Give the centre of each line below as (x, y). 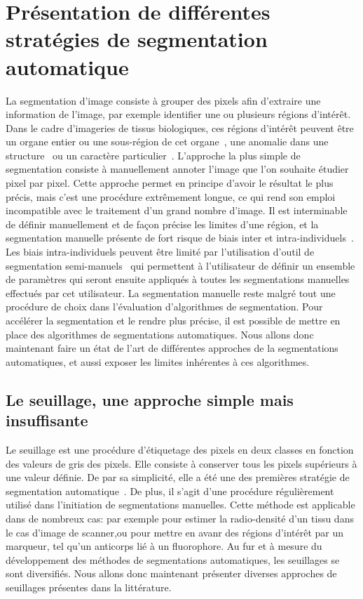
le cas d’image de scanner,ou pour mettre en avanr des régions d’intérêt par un (175, 532)
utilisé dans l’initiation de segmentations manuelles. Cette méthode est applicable (180, 505)
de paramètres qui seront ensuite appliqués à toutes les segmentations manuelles (178, 279)
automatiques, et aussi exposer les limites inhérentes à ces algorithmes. (158, 361)
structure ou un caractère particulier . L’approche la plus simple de (153, 155)
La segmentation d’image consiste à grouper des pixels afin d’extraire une (163, 100)
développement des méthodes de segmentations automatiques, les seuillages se (173, 559)
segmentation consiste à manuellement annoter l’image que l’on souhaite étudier (177, 169)
